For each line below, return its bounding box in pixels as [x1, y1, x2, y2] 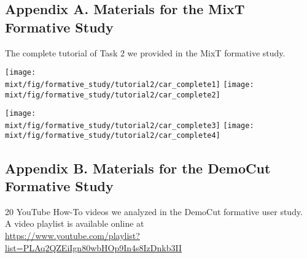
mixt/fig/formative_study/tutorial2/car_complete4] [5, 131, 220, 140]
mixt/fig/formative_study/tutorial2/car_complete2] [5, 90, 220, 99]
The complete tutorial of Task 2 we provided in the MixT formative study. [5, 46, 286, 59]
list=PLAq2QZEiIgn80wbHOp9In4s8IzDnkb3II [5, 241, 182, 254]
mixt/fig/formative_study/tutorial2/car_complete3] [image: [5, 121, 254, 130]
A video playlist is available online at [5, 217, 144, 230]
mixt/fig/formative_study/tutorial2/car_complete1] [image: [5, 80, 254, 89]
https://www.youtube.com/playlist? [5, 229, 140, 241]
